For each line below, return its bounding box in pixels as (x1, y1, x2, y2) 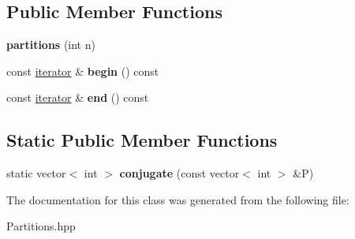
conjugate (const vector (119, 165, 240, 181)
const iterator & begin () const (6, 62, 159, 79)
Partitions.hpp (6, 218, 76, 234)
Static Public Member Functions (6, 128, 278, 152)
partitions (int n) (6, 36, 95, 53)
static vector (6, 165, 66, 181)
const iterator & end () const (6, 89, 149, 106)
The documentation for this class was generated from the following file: (6, 191, 349, 207)
